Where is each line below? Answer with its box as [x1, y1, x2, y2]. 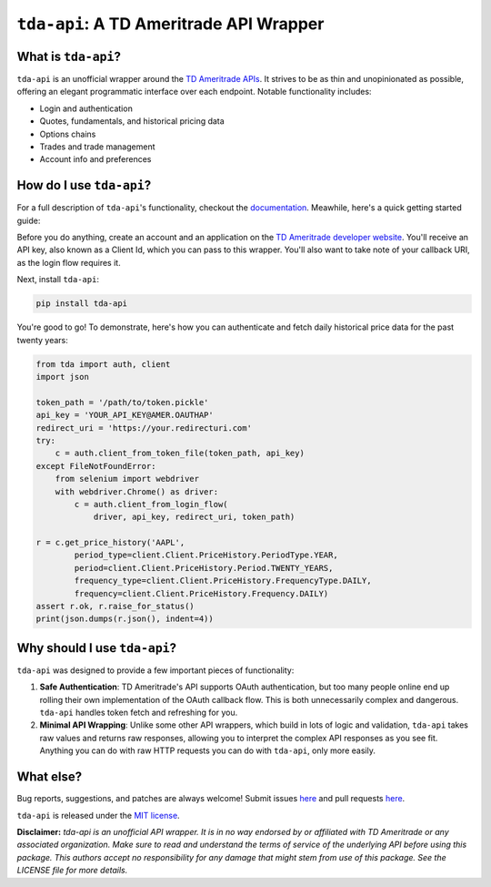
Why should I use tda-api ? [16, 640, 177, 656]
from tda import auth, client [35, 359, 171, 369]
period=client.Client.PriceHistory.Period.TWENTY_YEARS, [74, 563, 334, 573]
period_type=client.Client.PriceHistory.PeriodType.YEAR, [74, 550, 338, 560]
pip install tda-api [35, 299, 127, 309]
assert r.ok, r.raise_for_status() [35, 601, 195, 612]
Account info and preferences [39, 154, 152, 165]
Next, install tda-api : [16, 274, 100, 285]
